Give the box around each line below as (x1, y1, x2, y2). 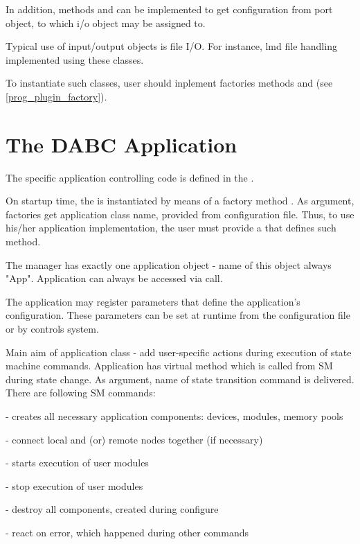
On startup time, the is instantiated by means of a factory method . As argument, (6, 193, 354, 208)
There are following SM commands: (6, 385, 156, 400)
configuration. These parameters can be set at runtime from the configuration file (6, 308, 350, 322)
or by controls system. (6, 322, 99, 336)
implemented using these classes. (6, 52, 144, 67)
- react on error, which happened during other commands (6, 525, 249, 539)
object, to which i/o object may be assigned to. (6, 15, 206, 30)
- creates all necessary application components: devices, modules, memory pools (6, 409, 343, 423)
